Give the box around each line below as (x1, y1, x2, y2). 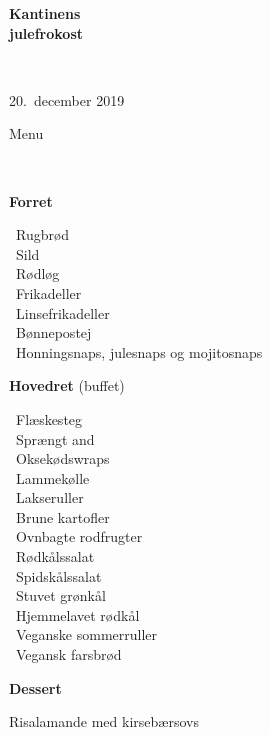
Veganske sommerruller (15, 624, 158, 645)
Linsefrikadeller (15, 302, 110, 323)
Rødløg (15, 263, 60, 284)
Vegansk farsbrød (15, 644, 122, 665)
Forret (9, 190, 53, 211)
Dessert (9, 677, 62, 698)
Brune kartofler (15, 506, 110, 527)
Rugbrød (15, 224, 70, 245)
